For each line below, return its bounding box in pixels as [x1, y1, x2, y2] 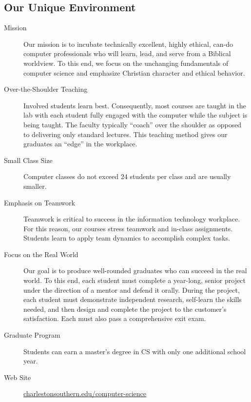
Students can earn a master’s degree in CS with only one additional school [23, 346, 246, 356]
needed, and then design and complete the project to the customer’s [23, 303, 227, 314]
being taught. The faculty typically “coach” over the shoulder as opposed [23, 119, 242, 129]
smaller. [23, 181, 47, 191]
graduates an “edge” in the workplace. [23, 139, 137, 149]
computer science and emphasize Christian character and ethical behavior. [23, 67, 245, 78]
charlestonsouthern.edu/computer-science [23, 388, 146, 399]
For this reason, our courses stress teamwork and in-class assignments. [23, 223, 233, 233]
